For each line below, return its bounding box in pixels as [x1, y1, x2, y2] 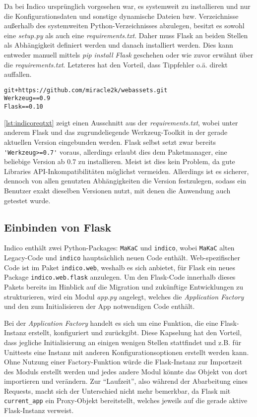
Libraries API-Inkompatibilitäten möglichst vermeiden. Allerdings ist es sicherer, [4, 166, 249, 176]
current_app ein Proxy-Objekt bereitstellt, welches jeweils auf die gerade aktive [4, 395, 248, 406]
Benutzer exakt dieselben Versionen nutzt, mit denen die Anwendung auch [4, 185, 231, 195]
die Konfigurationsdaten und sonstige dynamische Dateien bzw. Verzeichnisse [4, 10, 239, 21]
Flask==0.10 [4, 103, 43, 111]
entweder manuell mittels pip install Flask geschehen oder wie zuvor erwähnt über [4, 49, 254, 60]
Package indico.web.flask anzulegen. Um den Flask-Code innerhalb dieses [4, 272, 236, 282]
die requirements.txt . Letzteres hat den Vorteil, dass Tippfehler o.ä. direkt [4, 59, 228, 69]
